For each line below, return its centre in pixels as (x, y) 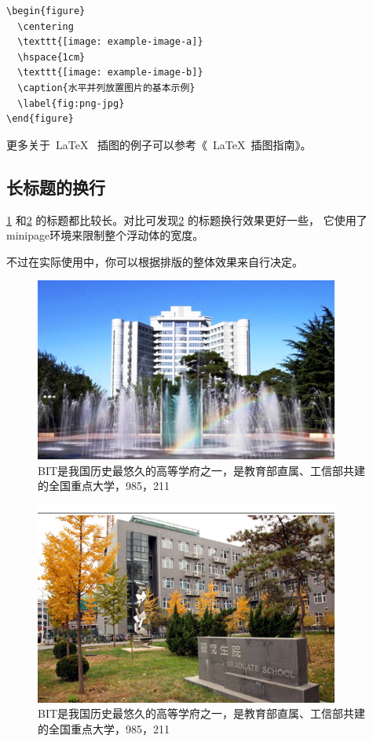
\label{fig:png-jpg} (71, 103)
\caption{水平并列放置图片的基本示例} (106, 88)
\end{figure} (40, 119)
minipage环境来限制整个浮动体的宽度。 (105, 235)
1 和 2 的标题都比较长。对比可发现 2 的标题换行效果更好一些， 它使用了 (187, 219)
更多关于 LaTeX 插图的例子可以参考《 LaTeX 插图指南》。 (159, 144)
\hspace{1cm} (51, 57)
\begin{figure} (46, 11)
